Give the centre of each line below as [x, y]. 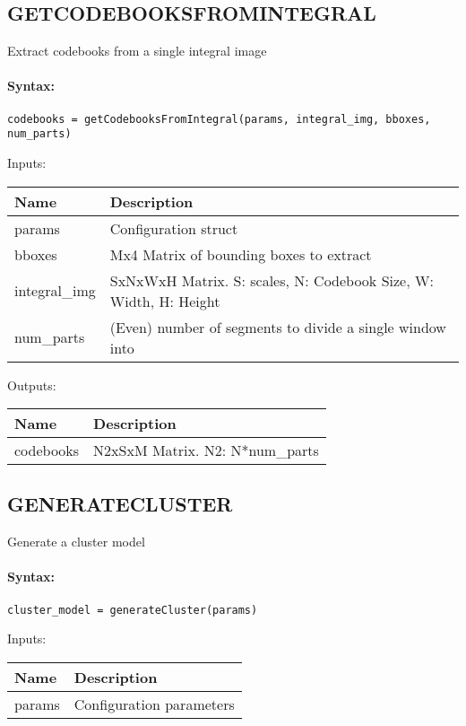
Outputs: [32, 385]
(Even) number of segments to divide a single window [278, 327]
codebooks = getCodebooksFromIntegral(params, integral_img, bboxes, [219, 119]
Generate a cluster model [76, 542]
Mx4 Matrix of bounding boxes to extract [241, 254]
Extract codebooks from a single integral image [137, 51]
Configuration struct [174, 228]
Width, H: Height [165, 301]
